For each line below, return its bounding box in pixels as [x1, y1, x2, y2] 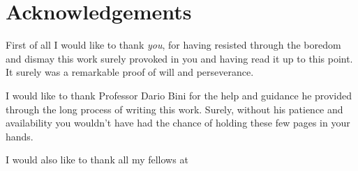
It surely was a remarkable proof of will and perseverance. [6, 65, 254, 79]
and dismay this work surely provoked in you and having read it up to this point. [6, 51, 353, 65]
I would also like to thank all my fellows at [6, 152, 188, 167]
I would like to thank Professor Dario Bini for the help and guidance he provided [6, 88, 352, 102]
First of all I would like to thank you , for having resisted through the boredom [6, 38, 341, 52]
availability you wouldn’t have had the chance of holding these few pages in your [6, 115, 350, 130]
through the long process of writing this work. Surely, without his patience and [6, 101, 343, 116]
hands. [6, 129, 33, 143]
